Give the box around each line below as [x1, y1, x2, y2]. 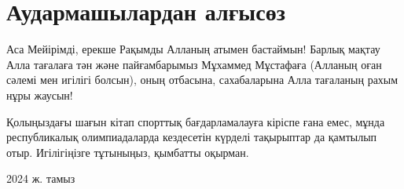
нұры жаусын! [6, 86, 73, 103]
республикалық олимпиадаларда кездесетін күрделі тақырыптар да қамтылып [6, 129, 377, 145]
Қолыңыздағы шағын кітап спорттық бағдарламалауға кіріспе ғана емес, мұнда [6, 113, 385, 129]
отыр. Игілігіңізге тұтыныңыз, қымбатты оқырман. [6, 144, 249, 160]
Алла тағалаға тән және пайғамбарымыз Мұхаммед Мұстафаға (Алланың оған [6, 56, 382, 72]
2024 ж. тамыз [6, 170, 75, 187]
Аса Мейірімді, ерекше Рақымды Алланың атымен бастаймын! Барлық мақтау [6, 41, 380, 57]
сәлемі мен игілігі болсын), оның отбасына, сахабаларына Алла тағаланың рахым [6, 71, 398, 88]
